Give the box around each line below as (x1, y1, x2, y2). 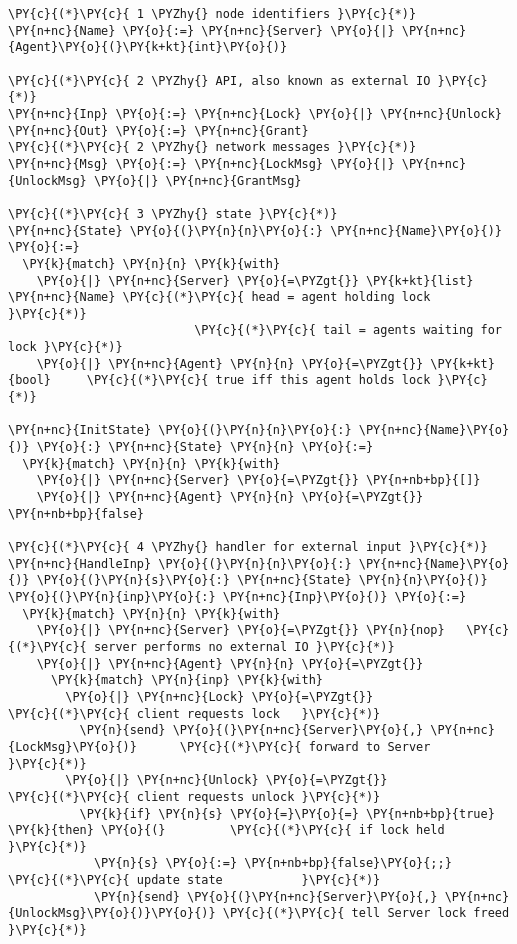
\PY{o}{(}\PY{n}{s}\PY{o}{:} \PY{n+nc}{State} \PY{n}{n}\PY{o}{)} (36, 573, 488, 588)
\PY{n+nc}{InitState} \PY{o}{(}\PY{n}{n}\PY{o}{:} (8, 423, 352, 438)
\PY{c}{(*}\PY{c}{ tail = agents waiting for (194, 323, 502, 338)
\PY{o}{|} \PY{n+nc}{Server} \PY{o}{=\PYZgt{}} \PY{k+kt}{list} (36, 273, 474, 288)
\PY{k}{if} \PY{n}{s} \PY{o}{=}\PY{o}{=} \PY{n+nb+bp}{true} (79, 806, 495, 821)
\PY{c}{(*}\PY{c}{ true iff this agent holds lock (86, 373, 431, 388)
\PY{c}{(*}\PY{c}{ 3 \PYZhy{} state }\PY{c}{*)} (8, 206, 338, 221)
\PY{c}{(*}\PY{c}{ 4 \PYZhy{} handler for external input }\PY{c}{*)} (8, 540, 488, 554)
